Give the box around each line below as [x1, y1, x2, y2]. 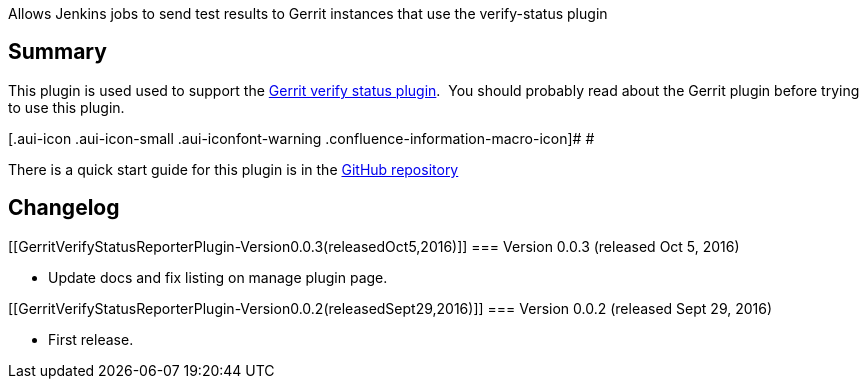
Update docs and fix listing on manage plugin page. [48, 268, 388, 286]
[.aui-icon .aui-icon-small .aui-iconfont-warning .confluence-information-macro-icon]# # [8, 129, 595, 147]
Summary [8, 39, 107, 65]
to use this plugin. [8, 98, 125, 116]
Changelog [8, 195, 120, 221]
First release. [48, 330, 134, 348]
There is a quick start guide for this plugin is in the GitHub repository [8, 160, 459, 178]
